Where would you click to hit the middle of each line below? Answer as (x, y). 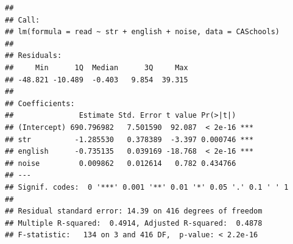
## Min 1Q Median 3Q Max (97, 67)
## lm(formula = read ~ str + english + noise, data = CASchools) (143, 32)
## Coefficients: (40, 103)
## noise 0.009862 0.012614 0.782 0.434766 (121, 163)
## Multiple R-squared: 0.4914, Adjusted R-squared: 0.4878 (134, 223)
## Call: (23, 20)
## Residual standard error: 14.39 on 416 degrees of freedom (134, 211)
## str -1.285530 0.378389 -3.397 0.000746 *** (129, 139)
